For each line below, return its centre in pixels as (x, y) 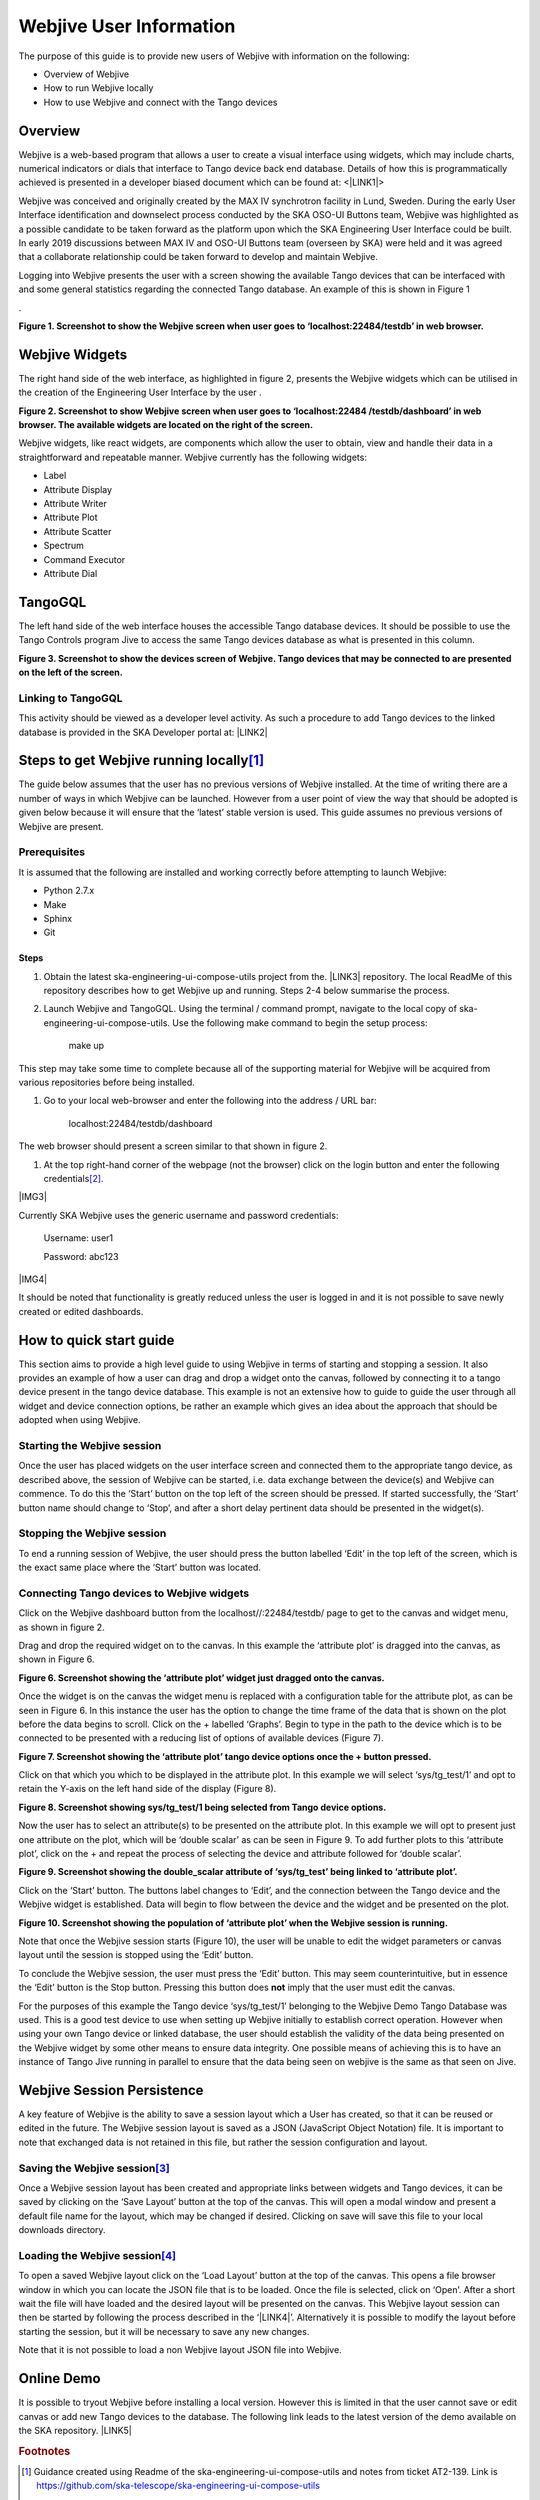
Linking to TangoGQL (70, 698)
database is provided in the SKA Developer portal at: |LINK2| (143, 732)
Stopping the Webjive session (92, 1533)
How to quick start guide (96, 1340)
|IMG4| (33, 1279)
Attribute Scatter (77, 531)
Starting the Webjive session (90, 1445)
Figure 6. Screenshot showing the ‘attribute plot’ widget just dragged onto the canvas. (201, 1677)
